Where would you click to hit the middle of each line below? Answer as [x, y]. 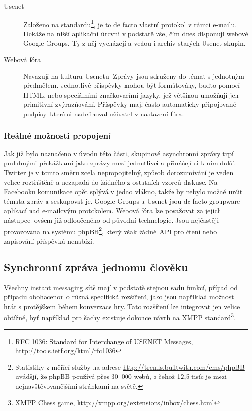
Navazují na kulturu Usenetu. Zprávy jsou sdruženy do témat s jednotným [134, 75]
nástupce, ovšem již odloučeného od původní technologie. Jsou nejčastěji [111, 220]
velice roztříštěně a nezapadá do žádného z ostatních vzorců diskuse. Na [111, 182]
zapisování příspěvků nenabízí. [49, 240]
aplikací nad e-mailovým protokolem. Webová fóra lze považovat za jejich [113, 210]
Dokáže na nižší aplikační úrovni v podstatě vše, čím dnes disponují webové [136, 33]
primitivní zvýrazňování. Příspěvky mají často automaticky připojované [130, 104]
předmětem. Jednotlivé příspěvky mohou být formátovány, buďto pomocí [132, 85]
